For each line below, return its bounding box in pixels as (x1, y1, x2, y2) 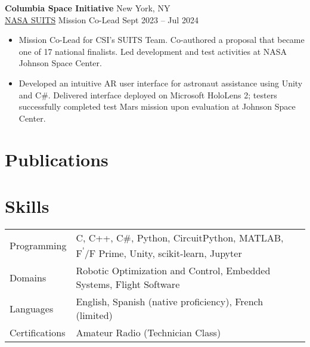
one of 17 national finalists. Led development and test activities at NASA (18, 45, 287, 57)
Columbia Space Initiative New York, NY (5, 2, 170, 14)
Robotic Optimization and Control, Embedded (76, 264, 271, 278)
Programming (10, 238, 67, 252)
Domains (10, 270, 46, 284)
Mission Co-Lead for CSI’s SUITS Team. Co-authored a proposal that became (18, 33, 305, 46)
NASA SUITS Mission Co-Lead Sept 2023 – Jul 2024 (5, 13, 199, 26)
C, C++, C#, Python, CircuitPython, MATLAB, (76, 230, 284, 244)
